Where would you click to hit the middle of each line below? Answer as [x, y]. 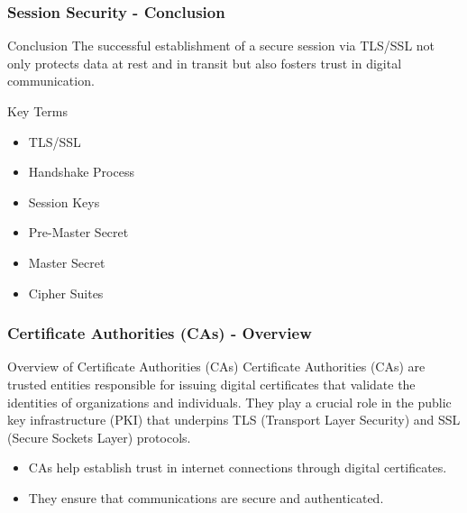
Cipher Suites [66, 293]
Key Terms [37, 111]
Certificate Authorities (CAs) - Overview [160, 333]
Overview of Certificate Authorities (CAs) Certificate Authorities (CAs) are [216, 366]
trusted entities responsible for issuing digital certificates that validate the [211, 384]
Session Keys [64, 202]
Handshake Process [81, 172]
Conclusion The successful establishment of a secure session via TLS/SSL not [221, 46]
